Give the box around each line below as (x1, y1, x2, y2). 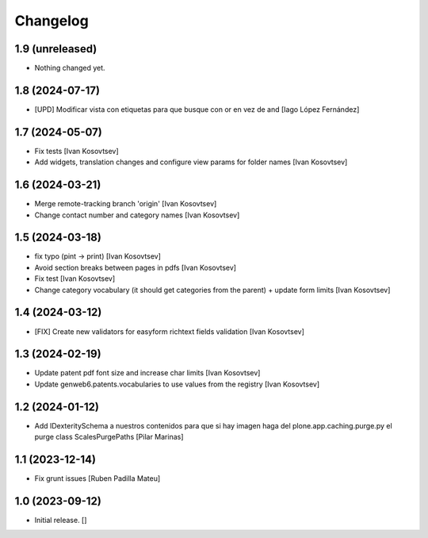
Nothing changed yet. (34, 63, 106, 73)
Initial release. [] (34, 515, 87, 525)
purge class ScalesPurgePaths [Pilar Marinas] (34, 432, 184, 442)
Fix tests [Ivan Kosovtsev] (34, 146, 119, 156)
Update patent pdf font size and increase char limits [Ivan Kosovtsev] (34, 368, 261, 378)
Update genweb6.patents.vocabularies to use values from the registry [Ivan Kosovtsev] (34, 379, 320, 389)
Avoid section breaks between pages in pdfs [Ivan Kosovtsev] (34, 263, 237, 272)
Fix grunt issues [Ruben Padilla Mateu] (34, 474, 161, 483)
